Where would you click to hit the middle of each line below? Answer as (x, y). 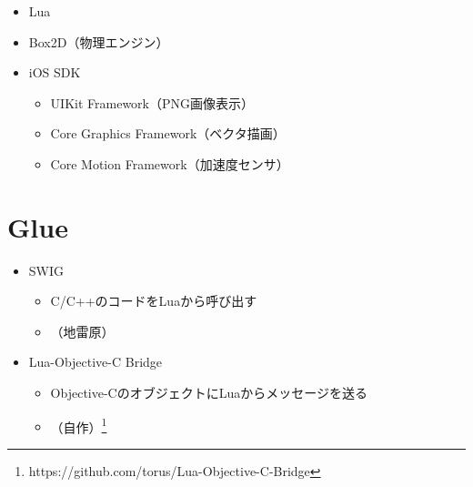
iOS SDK (55, 72)
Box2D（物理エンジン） (99, 41)
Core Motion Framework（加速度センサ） (170, 163)
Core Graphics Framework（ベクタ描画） (168, 133)
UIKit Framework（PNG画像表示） (152, 102)
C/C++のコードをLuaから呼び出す (154, 301)
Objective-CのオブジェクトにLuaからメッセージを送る (209, 393)
